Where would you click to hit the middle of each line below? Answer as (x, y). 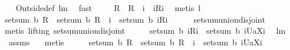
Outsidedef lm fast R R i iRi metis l (108, 8)
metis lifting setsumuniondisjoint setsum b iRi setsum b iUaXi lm (145, 31)
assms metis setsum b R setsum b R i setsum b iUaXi (135, 42)
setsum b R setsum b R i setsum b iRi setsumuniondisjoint (135, 19)
